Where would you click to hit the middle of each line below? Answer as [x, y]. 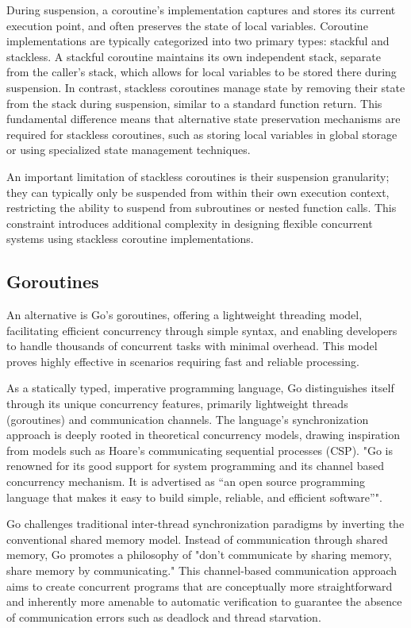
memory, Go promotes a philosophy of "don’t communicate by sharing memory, [199, 555]
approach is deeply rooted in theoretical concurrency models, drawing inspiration [203, 435]
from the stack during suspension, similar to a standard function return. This [194, 103]
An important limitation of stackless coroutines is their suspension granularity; [198, 176]
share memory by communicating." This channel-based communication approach [202, 570]
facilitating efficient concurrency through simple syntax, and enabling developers [202, 330]
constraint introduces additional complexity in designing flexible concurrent [190, 223]
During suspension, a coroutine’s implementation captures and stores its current [201, 10]
